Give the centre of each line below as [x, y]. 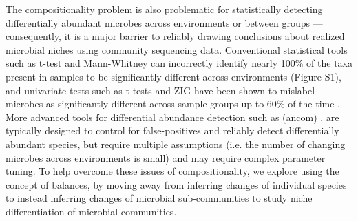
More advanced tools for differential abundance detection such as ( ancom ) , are [172, 117]
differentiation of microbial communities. [91, 211]
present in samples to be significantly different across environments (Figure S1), [173, 76]
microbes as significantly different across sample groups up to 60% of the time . [173, 104]
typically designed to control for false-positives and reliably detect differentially [172, 130]
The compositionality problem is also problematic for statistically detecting [164, 9]
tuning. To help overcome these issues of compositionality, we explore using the [172, 171]
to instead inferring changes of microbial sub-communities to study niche [159, 198]
